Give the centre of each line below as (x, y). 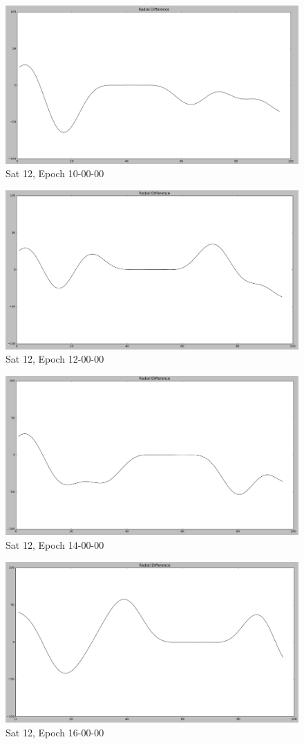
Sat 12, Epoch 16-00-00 (55, 732)
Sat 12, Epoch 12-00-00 (55, 359)
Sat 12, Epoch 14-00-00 (55, 544)
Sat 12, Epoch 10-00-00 (55, 173)
